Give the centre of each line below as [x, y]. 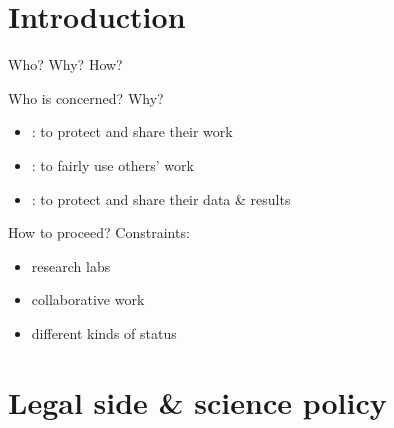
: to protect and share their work [132, 131]
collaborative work [88, 299]
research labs [71, 265]
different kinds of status [104, 332]
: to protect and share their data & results [161, 198]
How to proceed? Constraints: [99, 232]
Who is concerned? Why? [86, 97]
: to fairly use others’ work [112, 164]
